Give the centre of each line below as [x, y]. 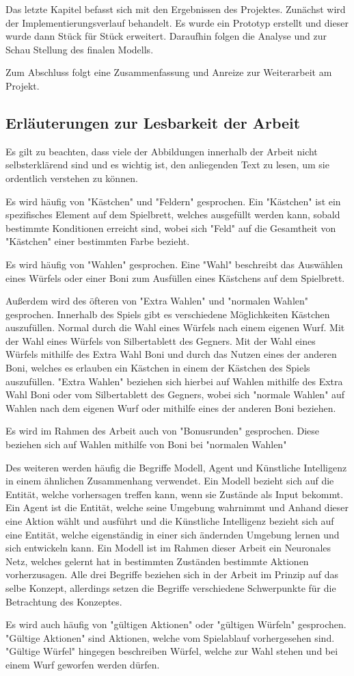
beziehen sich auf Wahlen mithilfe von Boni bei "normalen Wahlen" [146, 444]
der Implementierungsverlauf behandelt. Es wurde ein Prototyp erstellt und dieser [177, 22]
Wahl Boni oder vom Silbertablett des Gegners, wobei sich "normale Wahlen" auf [175, 394]
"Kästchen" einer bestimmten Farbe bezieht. [98, 241]
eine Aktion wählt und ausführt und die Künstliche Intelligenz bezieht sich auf [170, 521]
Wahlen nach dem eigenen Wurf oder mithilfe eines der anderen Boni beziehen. [171, 407]
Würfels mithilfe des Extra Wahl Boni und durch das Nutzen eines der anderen [171, 354]
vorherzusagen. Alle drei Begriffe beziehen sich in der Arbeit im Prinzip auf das [172, 574]
